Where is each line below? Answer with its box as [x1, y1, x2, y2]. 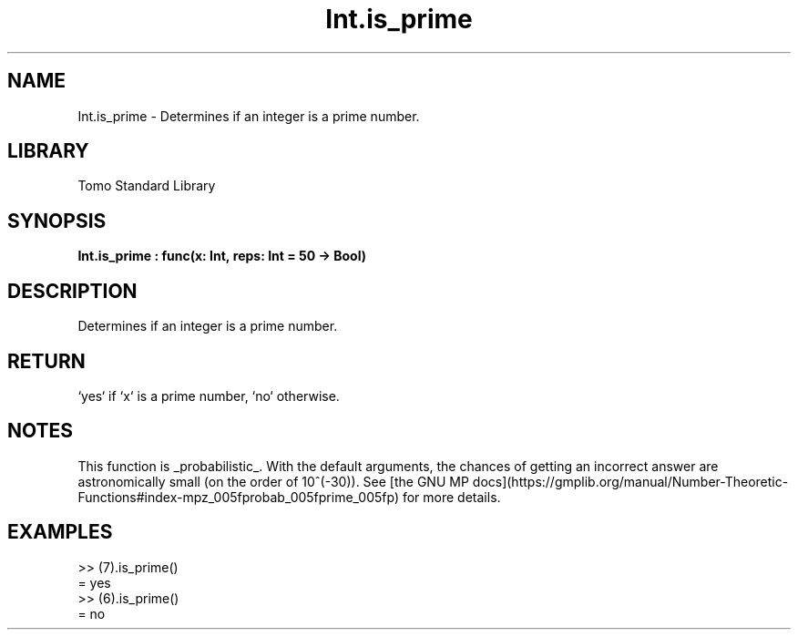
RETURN [7, 349, 86, 373]
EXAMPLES [7, 520, 113, 544]
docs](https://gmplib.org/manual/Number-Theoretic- [472, 473, 789, 489]
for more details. [402, 488, 501, 505]
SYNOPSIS [7, 209, 107, 232]
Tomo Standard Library [77, 178, 216, 194]
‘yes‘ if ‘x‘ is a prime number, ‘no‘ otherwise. [77, 387, 340, 404]
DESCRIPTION [7, 279, 138, 303]
